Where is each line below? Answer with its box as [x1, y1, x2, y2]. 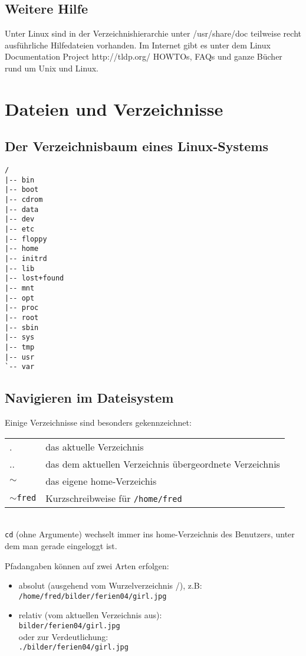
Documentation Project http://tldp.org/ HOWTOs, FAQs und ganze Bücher [5, 50, 282, 63]
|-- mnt [5, 284, 35, 293]
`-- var [5, 363, 35, 371]
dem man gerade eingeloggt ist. [5, 539, 117, 551]
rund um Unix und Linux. [5, 61, 98, 74]
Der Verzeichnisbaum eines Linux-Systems [5, 137, 269, 155]
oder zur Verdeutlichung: [18, 630, 108, 642]
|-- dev [5, 215, 35, 224]
